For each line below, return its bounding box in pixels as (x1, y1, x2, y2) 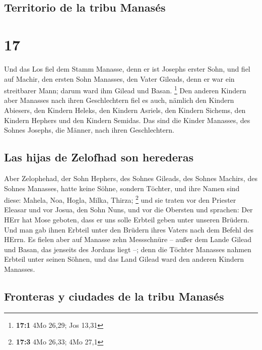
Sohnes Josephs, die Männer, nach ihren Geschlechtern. (4, 125, 174, 135)
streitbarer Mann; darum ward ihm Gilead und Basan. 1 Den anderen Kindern (4, 84, 246, 95)
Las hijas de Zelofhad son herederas (4, 149, 194, 165)
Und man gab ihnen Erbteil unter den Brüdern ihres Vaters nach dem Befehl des (4, 224, 253, 235)
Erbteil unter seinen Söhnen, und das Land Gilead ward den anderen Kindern (4, 254, 244, 264)
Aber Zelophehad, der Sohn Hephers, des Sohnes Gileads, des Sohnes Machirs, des (4, 172, 257, 183)
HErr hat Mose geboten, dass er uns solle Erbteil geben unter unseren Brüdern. (4, 214, 249, 224)
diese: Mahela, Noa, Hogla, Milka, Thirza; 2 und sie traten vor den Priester (4, 193, 236, 205)
